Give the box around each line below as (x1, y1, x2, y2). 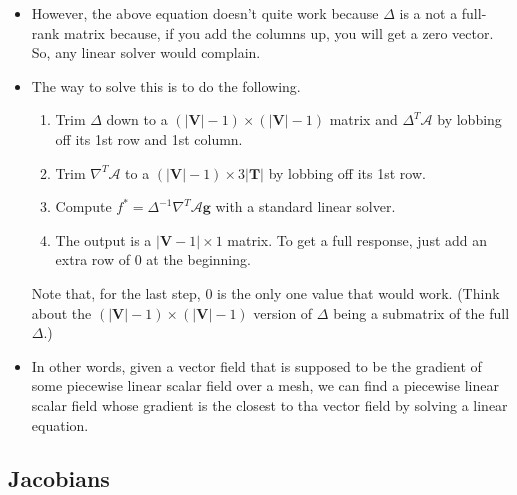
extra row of (55, 249, 130, 270)
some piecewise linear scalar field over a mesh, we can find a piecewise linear (31, 375, 499, 396)
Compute (55, 196, 112, 217)
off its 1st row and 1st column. (55, 128, 243, 149)
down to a (106, 109, 168, 130)
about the (31, 302, 92, 323)
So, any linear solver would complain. (31, 42, 261, 63)
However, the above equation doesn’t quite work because (31, 3, 379, 23)
